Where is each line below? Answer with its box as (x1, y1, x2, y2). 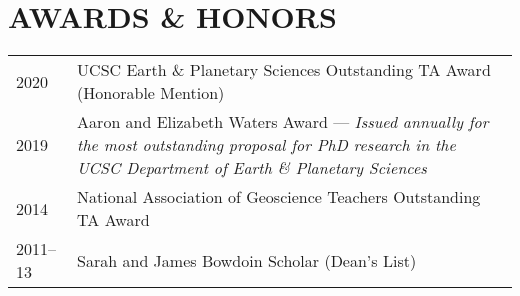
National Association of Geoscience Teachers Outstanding (77, 185, 481, 209)
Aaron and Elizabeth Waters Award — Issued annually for (77, 110, 489, 134)
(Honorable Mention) (77, 81, 225, 105)
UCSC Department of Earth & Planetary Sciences (77, 156, 427, 180)
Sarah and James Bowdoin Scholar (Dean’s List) (77, 248, 417, 272)
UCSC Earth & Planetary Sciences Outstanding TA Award (77, 58, 491, 82)
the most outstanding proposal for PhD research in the (77, 133, 456, 157)
